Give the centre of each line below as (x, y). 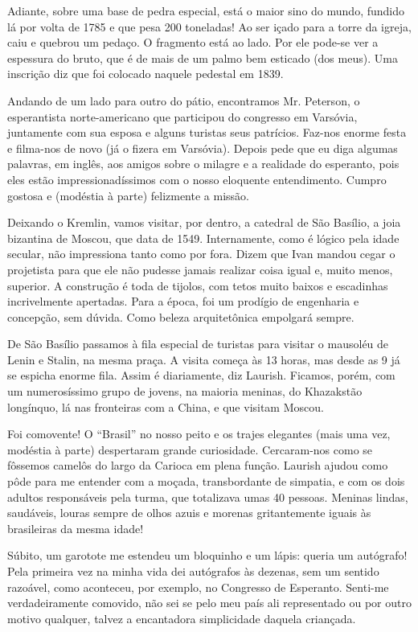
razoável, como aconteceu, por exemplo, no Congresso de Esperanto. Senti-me (198, 587)
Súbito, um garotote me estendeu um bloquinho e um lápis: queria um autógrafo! (207, 555)
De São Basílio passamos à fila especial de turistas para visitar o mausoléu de (198, 344)
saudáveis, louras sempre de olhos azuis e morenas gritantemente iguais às (189, 513)
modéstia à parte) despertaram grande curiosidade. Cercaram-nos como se (190, 449)
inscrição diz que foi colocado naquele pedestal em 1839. (145, 74)
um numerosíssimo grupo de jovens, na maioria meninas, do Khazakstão (185, 391)
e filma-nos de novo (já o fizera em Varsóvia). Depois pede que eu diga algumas (203, 148)
